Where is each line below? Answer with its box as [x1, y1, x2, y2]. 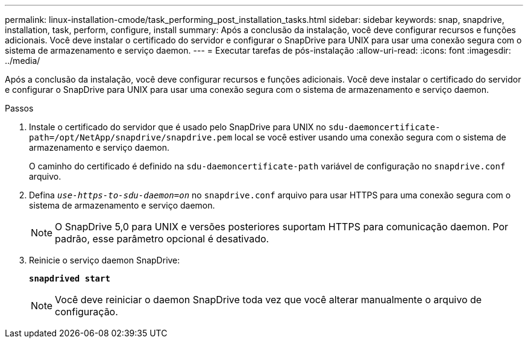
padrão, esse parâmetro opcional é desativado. [55, 233, 269, 245]
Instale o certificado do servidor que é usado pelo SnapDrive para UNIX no [29, 122, 326, 132]
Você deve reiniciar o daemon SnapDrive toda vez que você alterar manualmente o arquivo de [55, 294, 482, 306]
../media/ [5, 55, 40, 66]
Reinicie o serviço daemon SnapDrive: [29, 255, 180, 265]
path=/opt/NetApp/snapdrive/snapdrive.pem [29, 133, 233, 142]
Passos [5, 103, 34, 113]
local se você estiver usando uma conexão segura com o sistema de [234, 132, 506, 142]
